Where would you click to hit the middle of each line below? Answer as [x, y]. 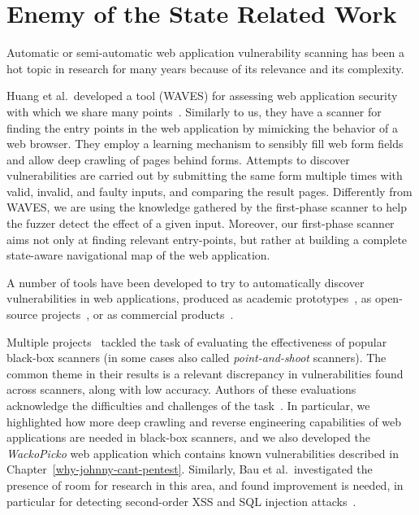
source [22, 314]
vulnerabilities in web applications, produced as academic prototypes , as [189, 298]
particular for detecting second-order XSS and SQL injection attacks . [181, 501]
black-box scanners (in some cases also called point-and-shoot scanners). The [197, 358]
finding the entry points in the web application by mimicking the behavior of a [203, 127]
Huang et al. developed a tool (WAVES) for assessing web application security [202, 96]
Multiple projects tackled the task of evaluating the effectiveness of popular [197, 341]
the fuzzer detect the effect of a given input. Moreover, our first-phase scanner [201, 223]
